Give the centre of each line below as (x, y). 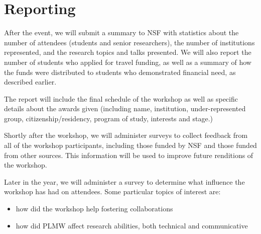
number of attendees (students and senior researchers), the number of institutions (129, 42)
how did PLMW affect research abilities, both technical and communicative (132, 225)
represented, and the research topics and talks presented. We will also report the (128, 52)
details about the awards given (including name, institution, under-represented (125, 108)
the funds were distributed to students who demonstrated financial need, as (120, 72)
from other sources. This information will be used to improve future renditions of (129, 155)
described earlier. (30, 82)
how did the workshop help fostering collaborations (94, 209)
